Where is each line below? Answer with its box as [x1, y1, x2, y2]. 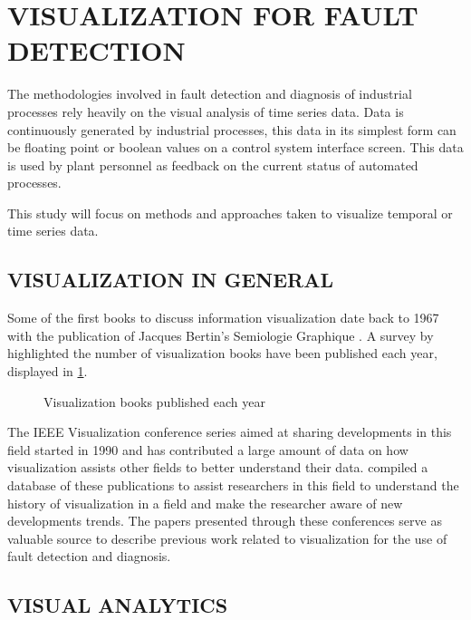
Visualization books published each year [43, 392, 265, 411]
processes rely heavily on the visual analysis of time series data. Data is [7, 102, 404, 121]
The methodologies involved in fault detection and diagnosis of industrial [7, 84, 412, 103]
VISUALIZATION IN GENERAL [7, 266, 334, 294]
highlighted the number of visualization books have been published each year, [7, 344, 437, 363]
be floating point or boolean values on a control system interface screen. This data [7, 138, 464, 157]
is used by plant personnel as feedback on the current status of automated [7, 155, 418, 174]
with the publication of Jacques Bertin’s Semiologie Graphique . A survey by [7, 325, 434, 344]
